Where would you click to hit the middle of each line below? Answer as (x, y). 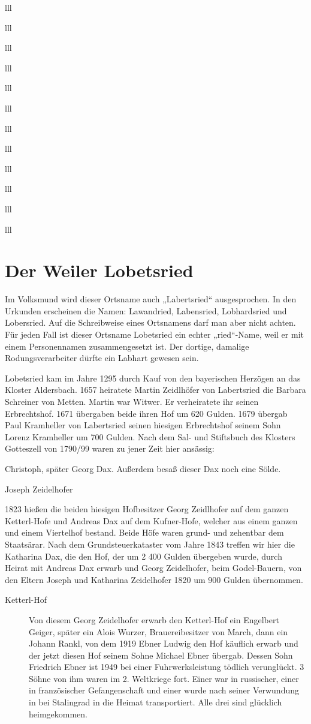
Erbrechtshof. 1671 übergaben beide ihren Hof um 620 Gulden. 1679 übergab (146, 413)
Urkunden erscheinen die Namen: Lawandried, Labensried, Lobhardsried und (146, 310)
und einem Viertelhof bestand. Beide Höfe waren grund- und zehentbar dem (144, 532)
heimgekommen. (58, 714)
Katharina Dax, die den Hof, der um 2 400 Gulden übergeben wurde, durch (144, 556)
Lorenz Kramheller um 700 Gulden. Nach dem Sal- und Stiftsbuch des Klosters (150, 436)
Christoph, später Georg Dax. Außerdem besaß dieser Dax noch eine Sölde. (143, 468)
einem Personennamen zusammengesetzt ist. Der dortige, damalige (127, 346)
